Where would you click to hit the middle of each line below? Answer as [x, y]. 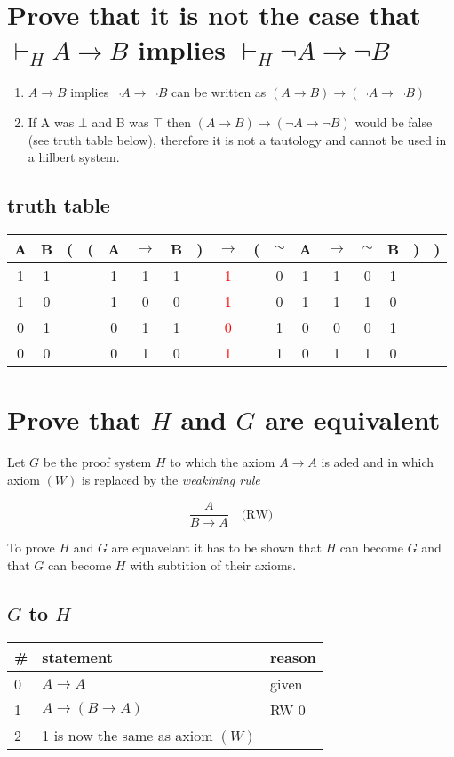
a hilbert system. [74, 157]
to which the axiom [223, 462]
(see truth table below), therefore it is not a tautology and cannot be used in [237, 139]
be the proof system [97, 462]
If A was [51, 121]
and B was [120, 121]
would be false [394, 121]
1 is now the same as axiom [127, 735]
